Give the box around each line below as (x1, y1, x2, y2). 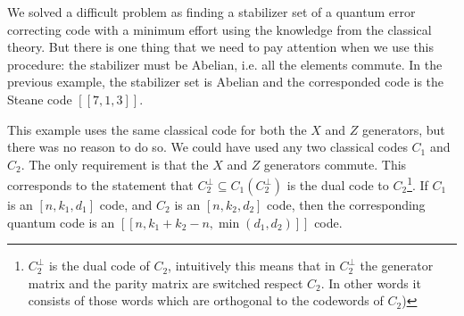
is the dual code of (48, 256, 150, 275)
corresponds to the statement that (7, 176, 194, 194)
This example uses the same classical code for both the (7, 120, 307, 138)
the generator (360, 256, 434, 275)
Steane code (7, 89, 72, 108)
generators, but (362, 120, 445, 138)
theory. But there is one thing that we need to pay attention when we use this (7, 37, 435, 56)
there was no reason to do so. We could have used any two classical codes (7, 137, 408, 156)
